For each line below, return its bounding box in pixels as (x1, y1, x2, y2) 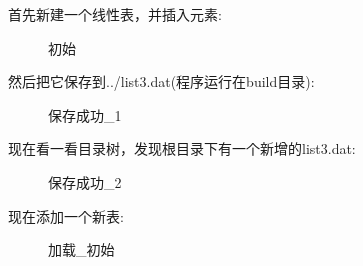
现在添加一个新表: (8, 205, 124, 226)
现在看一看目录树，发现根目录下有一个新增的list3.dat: (8, 138, 356, 159)
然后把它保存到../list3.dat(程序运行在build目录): (8, 71, 315, 92)
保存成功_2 (48, 171, 122, 192)
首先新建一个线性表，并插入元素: (8, 4, 222, 24)
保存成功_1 (48, 104, 122, 125)
